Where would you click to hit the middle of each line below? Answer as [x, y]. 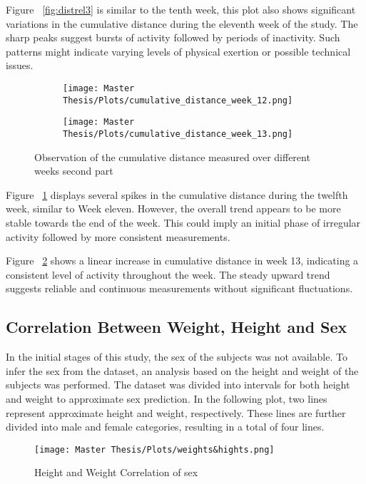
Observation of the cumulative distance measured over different [172, 156]
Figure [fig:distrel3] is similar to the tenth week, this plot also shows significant [181, 9]
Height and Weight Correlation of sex [116, 472]
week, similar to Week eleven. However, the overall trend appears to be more [173, 208]
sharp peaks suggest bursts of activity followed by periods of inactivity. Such [173, 37]
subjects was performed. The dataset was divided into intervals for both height [178, 385]
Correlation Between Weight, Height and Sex [177, 327]
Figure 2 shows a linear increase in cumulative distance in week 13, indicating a [182, 261]
